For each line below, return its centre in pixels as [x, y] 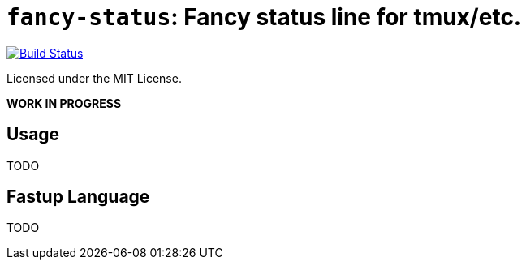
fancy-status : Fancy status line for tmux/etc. [264, 17]
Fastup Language [78, 197]
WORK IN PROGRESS [64, 103]
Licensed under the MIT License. [94, 78]
